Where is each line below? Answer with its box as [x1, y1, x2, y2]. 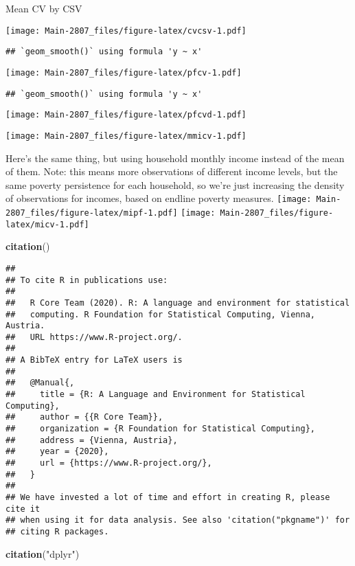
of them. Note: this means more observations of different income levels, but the [5, 164, 338, 179]
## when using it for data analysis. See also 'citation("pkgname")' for [5, 515, 350, 525]
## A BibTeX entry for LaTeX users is [5, 355, 183, 365]
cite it [5, 503, 41, 514]
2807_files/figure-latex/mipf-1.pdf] [5, 207, 178, 218]
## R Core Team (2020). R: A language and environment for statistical [5, 297, 350, 308]
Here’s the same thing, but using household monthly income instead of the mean [5, 150, 345, 165]
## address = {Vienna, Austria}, [5, 435, 178, 445]
